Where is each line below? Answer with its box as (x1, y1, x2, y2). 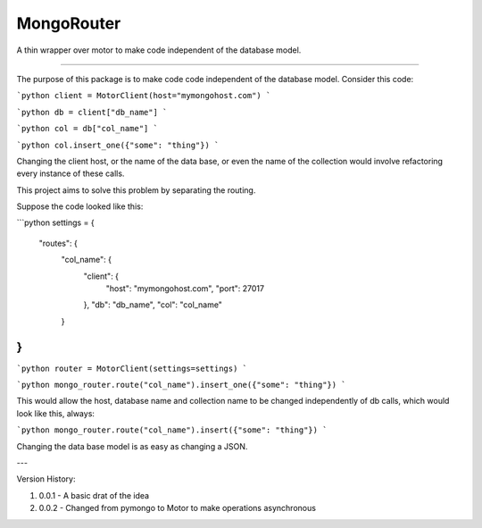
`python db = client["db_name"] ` (16, 107, 168, 117)
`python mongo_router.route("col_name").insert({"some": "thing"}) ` (16, 425, 328, 435)
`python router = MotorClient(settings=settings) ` (16, 363, 248, 373)
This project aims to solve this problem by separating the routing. (16, 184, 256, 196)
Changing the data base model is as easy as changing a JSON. (16, 440, 248, 451)
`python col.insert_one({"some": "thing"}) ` (16, 139, 220, 150)
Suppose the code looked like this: (16, 201, 144, 212)
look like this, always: (16, 407, 96, 419)
